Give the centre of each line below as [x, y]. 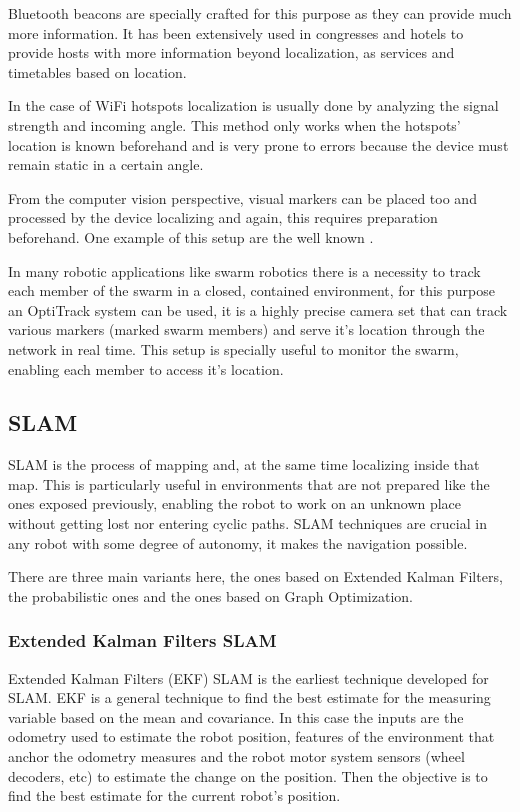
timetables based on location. [97, 71]
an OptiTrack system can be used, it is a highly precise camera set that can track [258, 309]
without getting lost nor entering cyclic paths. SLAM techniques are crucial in [247, 523]
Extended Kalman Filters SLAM [142, 640]
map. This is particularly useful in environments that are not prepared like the [249, 483]
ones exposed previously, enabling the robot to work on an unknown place [235, 503]
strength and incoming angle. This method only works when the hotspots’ [234, 124]
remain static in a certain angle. [106, 164]
